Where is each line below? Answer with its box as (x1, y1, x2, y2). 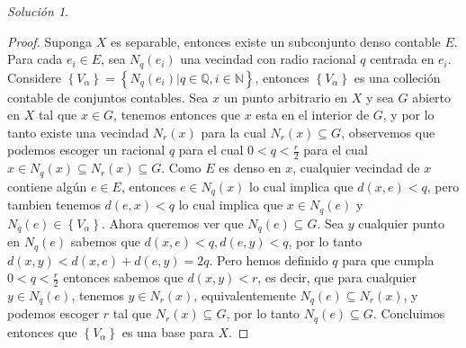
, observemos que (341, 122, 435, 141)
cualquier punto (358, 213, 444, 232)
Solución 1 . (7, 2, 68, 20)
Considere (7, 67, 62, 86)
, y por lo (382, 105, 435, 124)
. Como (161, 158, 202, 177)
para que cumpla (342, 250, 435, 269)
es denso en (219, 158, 282, 177)
